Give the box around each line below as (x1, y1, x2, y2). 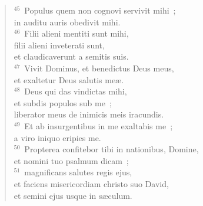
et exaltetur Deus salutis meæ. (14, 73, 124, 86)
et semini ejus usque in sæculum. (14, 189, 132, 201)
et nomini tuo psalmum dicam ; (14, 154, 129, 166)
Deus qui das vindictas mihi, (24, 85, 127, 97)
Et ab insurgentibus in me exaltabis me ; (24, 119, 173, 132)
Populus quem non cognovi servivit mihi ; (24, 4, 176, 16)
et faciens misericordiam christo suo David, (14, 177, 169, 189)
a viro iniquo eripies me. (14, 131, 101, 143)
